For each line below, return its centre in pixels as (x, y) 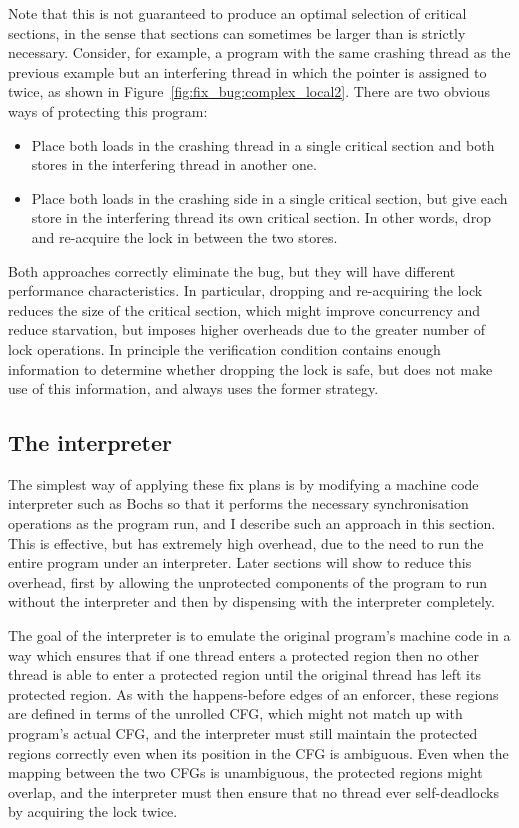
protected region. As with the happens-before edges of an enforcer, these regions (253, 693)
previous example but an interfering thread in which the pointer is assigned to (247, 71)
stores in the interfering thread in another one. (174, 164)
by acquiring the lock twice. (93, 811)
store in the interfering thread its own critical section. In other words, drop (261, 217)
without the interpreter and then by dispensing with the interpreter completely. (251, 601)
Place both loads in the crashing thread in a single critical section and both (263, 144)
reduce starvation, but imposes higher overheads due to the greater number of (246, 329)
